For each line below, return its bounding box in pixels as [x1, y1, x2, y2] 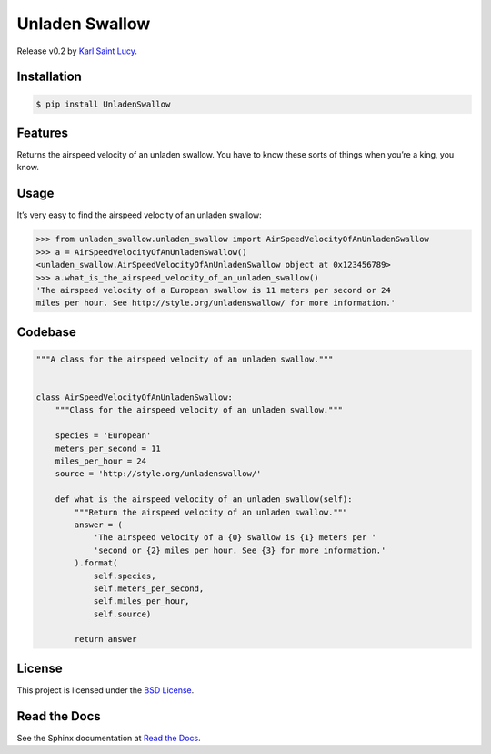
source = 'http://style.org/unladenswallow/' [55, 469, 262, 479]
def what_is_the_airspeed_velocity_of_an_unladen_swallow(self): [55, 494, 353, 504]
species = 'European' [55, 431, 152, 441]
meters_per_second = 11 [55, 443, 161, 453]
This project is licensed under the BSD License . [16, 684, 195, 696]
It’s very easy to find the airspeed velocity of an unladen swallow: [16, 209, 263, 220]
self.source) [93, 608, 152, 619]
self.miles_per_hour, [93, 596, 190, 606]
